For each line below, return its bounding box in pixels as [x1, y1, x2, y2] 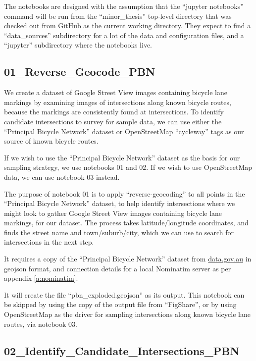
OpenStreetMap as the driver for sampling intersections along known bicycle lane [4, 309, 251, 319]
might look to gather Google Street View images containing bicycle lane [4, 207, 222, 218]
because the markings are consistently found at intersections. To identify [4, 106, 224, 117]
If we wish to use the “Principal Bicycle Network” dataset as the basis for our [4, 152, 240, 162]
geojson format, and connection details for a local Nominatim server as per [4, 263, 231, 273]
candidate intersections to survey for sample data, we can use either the [4, 116, 222, 126]
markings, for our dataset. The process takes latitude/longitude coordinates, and [4, 217, 249, 228]
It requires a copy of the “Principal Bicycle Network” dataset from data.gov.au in [4, 254, 252, 264]
